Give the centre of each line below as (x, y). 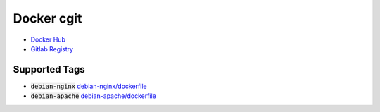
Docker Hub (48, 39)
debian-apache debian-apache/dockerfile (93, 96)
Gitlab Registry (52, 49)
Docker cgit (47, 18)
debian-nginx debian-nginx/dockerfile (89, 86)
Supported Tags (49, 69)
